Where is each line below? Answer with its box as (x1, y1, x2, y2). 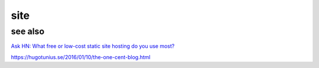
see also (11, 26, 44, 37)
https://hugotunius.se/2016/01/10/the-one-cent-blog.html (11, 53, 151, 60)
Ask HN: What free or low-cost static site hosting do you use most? (11, 43, 175, 50)
